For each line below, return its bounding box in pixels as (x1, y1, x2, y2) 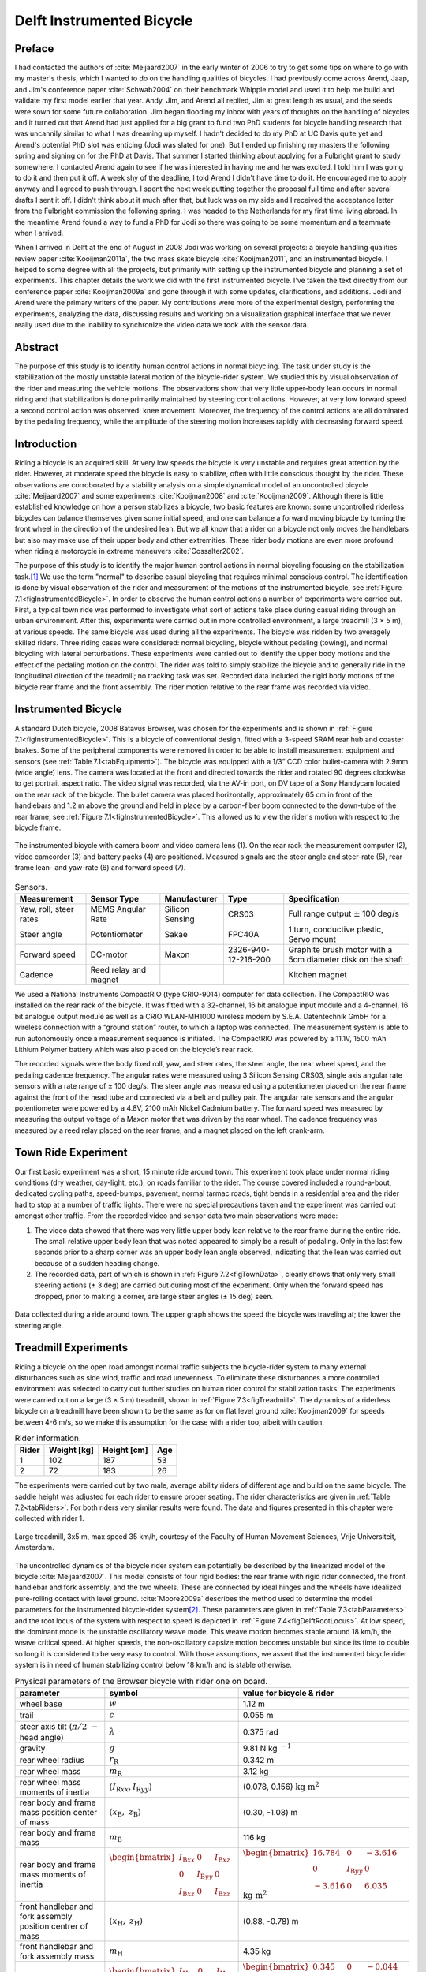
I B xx (178, 1852, 196, 1865)
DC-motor (90, 949, 128, 960)
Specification (288, 893, 340, 904)
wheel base (19, 1698, 63, 1709)
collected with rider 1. (14, 1514, 84, 1523)
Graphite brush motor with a (288, 943, 393, 954)
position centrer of (19, 1921, 88, 1932)
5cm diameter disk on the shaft (288, 954, 404, 965)
